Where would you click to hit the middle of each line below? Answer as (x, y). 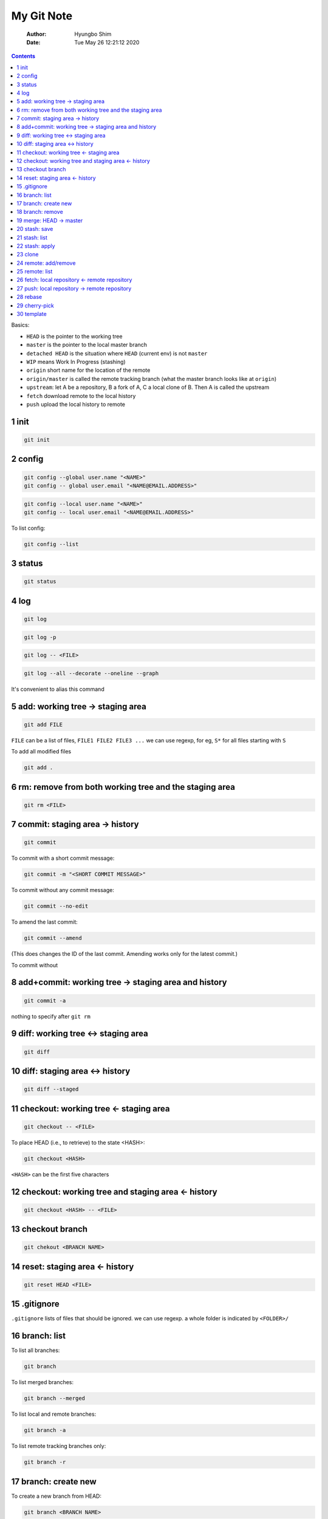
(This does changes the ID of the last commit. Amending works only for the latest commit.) (125, 954)
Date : (33, 42)
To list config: (28, 528)
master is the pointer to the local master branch (87, 345)
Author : (36, 34)
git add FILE (43, 724)
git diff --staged (51, 1089)
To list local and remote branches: (54, 1414)
